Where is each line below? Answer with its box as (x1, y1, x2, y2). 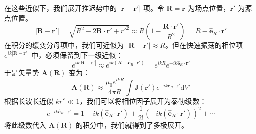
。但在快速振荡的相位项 (165, 40, 243, 50)
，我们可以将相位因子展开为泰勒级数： (79, 95, 207, 106)
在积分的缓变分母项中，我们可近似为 (4, 40, 124, 50)
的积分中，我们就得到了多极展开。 (76, 120, 189, 130)
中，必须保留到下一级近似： (31, 49, 123, 60)
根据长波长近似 (4, 95, 53, 106)
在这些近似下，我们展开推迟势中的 (4, 3, 117, 13)
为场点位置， (187, 3, 230, 13)
